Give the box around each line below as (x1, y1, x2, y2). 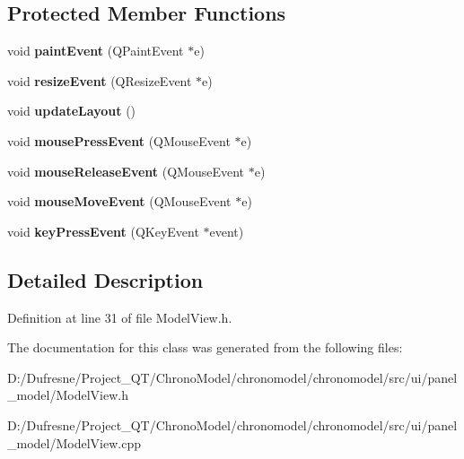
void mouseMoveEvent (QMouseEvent (7, 192, 232, 211)
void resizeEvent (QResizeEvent (7, 71, 192, 90)
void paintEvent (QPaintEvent (7, 41, 184, 60)
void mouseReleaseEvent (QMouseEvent (7, 161, 245, 180)
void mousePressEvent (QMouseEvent (7, 131, 231, 150)
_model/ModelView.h (7, 385, 128, 404)
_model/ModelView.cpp (7, 433, 141, 452)
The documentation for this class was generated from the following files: (7, 338, 403, 357)
